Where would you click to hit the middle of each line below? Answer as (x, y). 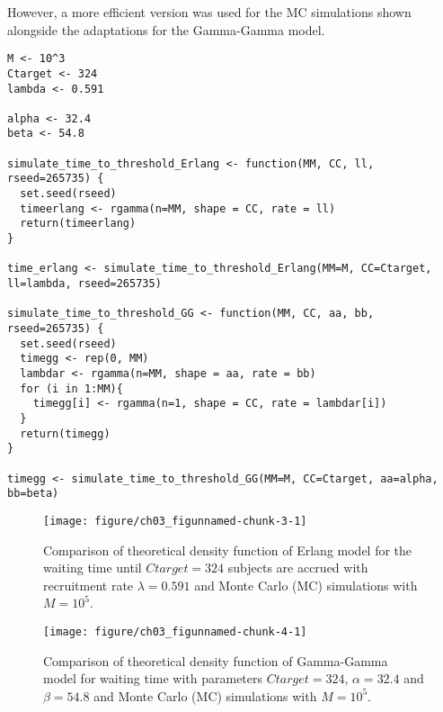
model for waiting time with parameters (153, 678)
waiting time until (93, 568)
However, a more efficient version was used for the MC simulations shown (209, 12)
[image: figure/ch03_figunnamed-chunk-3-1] (175, 521)
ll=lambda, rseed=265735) (84, 284)
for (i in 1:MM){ (71, 388)
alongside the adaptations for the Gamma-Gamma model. (166, 29)
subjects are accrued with (298, 568)
